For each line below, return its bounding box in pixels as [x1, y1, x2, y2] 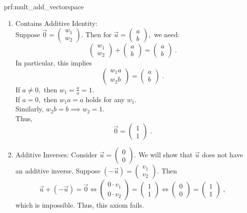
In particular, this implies [15, 58, 92, 68]
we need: [154, 29, 180, 40]
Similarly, [15, 104, 44, 114]
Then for [85, 29, 112, 40]
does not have [202, 149, 243, 160]
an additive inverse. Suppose [15, 166, 101, 176]
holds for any [85, 94, 125, 104]
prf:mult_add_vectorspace [4, 1, 84, 11]
